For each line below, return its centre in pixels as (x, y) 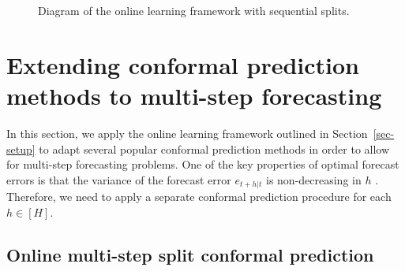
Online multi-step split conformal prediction (190, 254)
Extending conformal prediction (183, 64)
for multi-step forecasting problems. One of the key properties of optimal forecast (203, 164)
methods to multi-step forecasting (194, 95)
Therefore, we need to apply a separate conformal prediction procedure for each (199, 197)
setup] (21, 148)
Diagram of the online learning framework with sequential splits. (194, 10)
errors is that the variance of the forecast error (119, 179)
